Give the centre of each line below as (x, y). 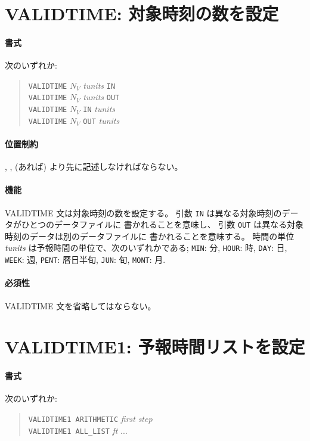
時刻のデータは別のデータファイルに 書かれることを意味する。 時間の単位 (150, 236)
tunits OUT (101, 97)
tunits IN (99, 85)
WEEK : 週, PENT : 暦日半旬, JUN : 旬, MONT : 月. (85, 260)
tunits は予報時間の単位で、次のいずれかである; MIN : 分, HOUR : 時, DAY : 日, (146, 248)
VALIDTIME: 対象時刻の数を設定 (142, 13)
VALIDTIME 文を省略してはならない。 (80, 305)
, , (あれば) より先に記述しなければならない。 (94, 167)
